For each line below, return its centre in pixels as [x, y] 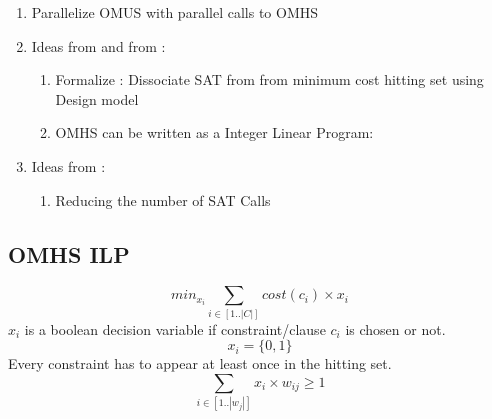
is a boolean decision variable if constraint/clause [175, 328]
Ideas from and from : [98, 45]
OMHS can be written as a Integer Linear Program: [214, 132]
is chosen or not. [395, 328]
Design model [97, 98]
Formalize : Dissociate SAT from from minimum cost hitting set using [269, 79]
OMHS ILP [69, 253]
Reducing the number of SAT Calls [163, 199]
